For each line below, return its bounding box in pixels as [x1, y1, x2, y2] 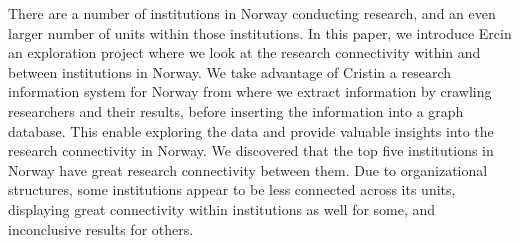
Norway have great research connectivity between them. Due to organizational [8, 159, 488, 180]
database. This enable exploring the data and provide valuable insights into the [8, 120, 494, 141]
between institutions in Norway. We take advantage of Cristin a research [8, 61, 452, 82]
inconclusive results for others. [8, 218, 194, 239]
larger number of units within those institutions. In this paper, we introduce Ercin [8, 22, 512, 43]
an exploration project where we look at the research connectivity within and [8, 42, 481, 63]
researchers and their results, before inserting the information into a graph [8, 100, 464, 121]
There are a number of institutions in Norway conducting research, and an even [8, 3, 496, 23]
